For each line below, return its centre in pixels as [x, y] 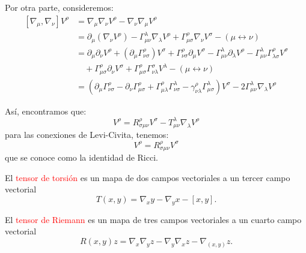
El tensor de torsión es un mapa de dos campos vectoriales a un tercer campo [148, 177]
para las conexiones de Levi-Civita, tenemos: [87, 135]
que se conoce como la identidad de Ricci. [81, 157]
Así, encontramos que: [46, 111]
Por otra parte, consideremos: [59, 7]
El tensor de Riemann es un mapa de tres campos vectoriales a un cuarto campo [153, 219]
